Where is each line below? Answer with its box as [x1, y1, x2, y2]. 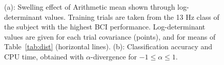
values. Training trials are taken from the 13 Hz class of [44, 11, 219, 22]
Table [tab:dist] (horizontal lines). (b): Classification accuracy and [4, 41, 213, 52]
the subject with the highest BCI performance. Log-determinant [4, 21, 206, 32]
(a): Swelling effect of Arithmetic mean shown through [4, 2, 175, 12]
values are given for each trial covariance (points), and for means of [4, 31, 216, 42]
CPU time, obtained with [4, 51, 84, 61]
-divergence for [91, 51, 137, 61]
